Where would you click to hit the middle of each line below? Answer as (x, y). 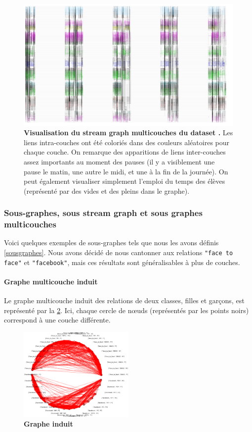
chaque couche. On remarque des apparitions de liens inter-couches (125, 152)
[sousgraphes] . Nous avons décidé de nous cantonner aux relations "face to (119, 252)
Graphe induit (48, 424)
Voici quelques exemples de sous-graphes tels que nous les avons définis (111, 243)
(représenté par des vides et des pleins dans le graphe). (107, 190)
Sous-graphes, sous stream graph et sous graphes (103, 213)
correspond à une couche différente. (57, 320)
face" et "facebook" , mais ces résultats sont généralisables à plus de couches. (122, 262)
